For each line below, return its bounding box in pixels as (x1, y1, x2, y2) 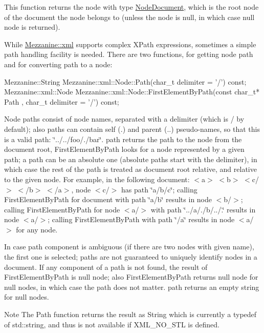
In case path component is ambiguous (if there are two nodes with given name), (4, 241, 254, 252)
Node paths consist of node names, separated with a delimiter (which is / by (4, 113, 245, 124)
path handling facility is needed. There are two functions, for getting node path (4, 49, 253, 60)
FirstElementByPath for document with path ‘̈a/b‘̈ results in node (4, 194, 212, 205)
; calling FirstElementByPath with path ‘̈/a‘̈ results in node (48, 214, 235, 225)
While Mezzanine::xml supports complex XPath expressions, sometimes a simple (4, 38, 256, 49)
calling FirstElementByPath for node (4, 204, 120, 214)
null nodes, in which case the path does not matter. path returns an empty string (4, 281, 259, 292)
